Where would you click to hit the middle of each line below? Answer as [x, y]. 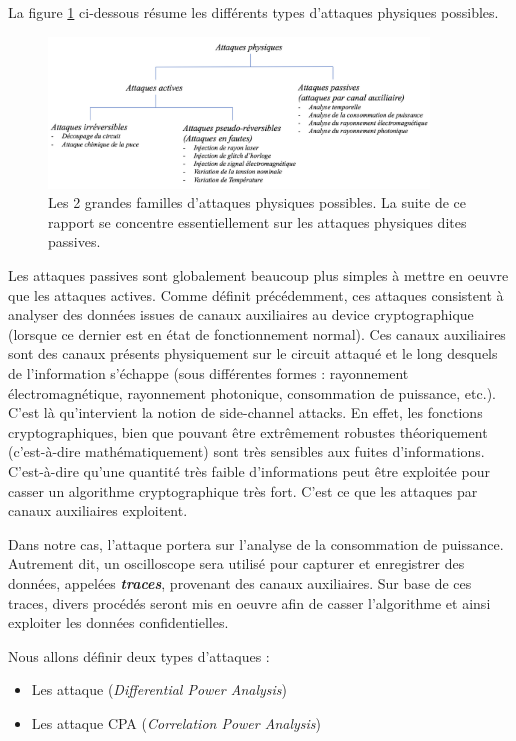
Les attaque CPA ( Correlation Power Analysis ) [176, 722]
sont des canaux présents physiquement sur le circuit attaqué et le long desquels [253, 353]
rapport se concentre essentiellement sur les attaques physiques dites [257, 221]
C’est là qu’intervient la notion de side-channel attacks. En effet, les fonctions [245, 412]
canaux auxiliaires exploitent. [98, 510]
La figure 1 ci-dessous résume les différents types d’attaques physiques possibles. [253, 12]
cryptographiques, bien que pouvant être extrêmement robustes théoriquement [248, 431]
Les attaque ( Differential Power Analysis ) [159, 689]
